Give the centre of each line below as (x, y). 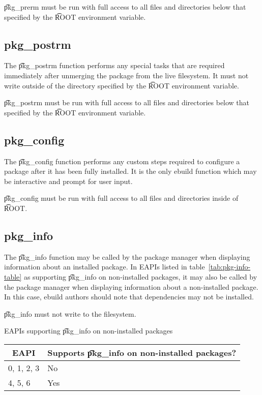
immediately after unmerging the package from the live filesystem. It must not (126, 75)
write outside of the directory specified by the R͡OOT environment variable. (122, 85)
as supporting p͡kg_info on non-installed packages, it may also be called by (140, 276)
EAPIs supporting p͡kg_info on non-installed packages (89, 331)
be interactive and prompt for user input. (68, 181)
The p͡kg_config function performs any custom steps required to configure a (122, 161)
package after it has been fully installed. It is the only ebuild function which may (130, 171)
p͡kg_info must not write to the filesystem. (70, 313)
